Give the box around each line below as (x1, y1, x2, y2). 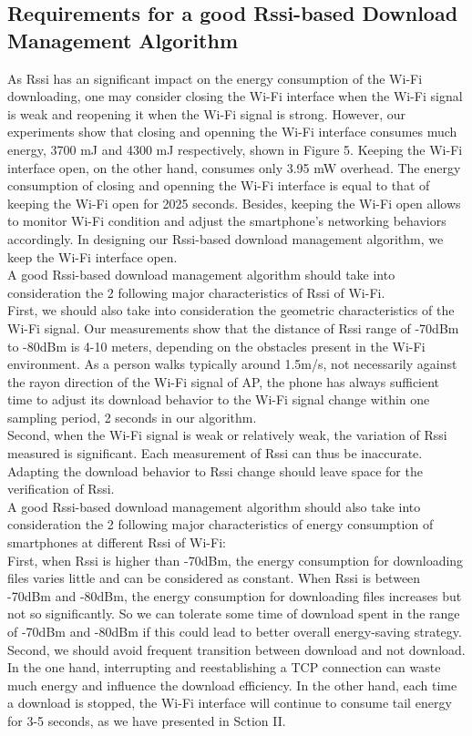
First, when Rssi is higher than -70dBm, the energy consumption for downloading (7, 550, 464, 569)
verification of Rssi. (7, 479, 115, 498)
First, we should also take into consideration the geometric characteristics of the (7, 301, 455, 320)
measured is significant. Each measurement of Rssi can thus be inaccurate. (7, 444, 423, 463)
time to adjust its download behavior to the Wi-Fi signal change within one (7, 390, 430, 409)
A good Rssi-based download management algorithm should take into (7, 265, 395, 284)
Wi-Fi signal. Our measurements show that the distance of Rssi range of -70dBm (7, 318, 459, 337)
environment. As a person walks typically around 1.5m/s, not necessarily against (7, 354, 457, 373)
